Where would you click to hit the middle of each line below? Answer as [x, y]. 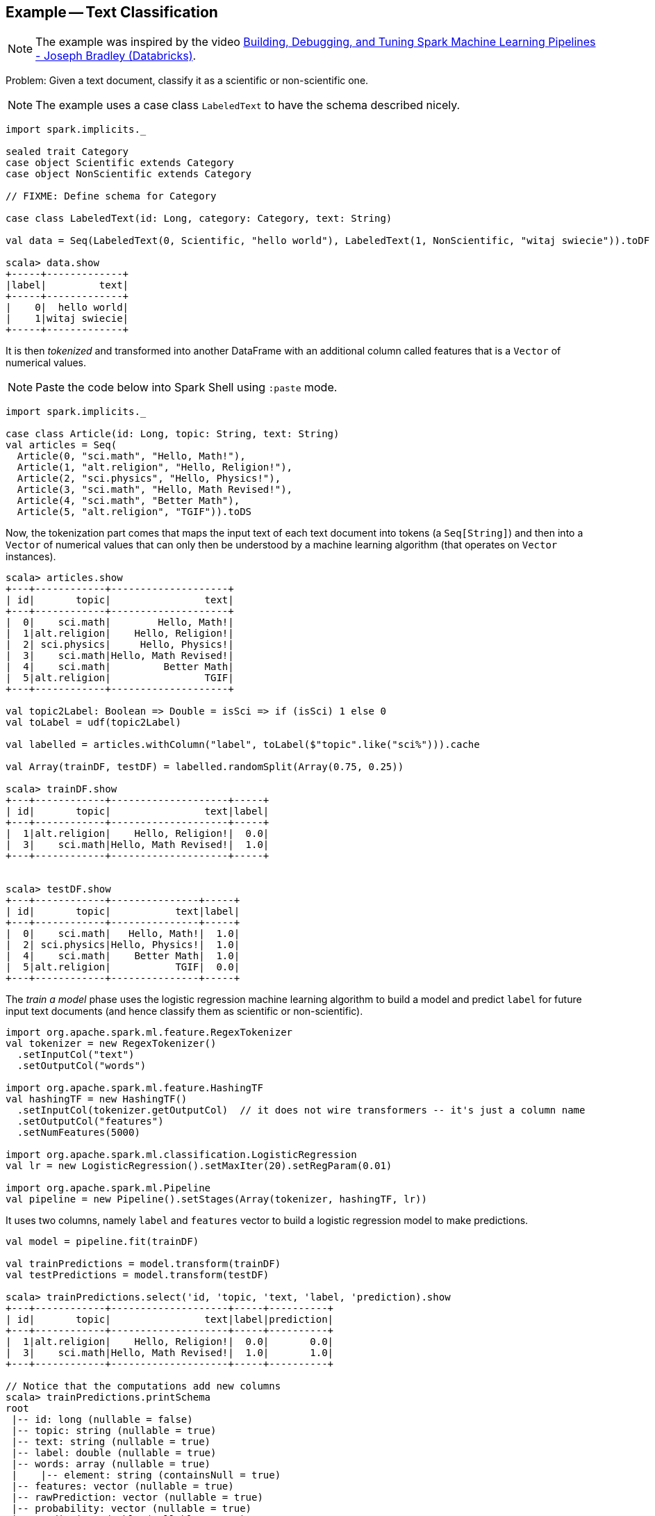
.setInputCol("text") [76, 1055]
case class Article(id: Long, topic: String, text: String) [173, 434]
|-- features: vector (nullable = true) [123, 1486]
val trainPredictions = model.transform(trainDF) [143, 1264]
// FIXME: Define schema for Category [111, 196]
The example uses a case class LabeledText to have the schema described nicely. [248, 105]
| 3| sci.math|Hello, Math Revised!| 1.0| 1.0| [170, 1353]
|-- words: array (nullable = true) [111, 1464]
